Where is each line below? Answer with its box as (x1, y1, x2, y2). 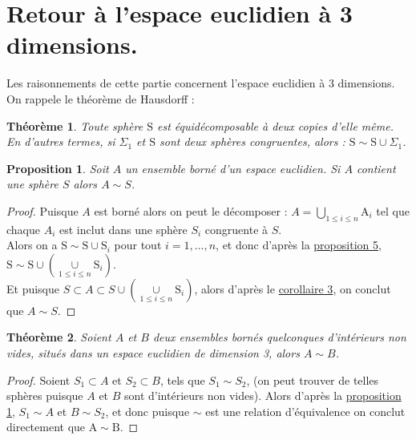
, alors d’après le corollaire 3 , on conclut (194, 280, 391, 297)
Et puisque (6, 280, 60, 297)
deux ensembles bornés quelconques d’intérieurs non (152, 329, 406, 345)
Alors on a (6, 236, 58, 253)
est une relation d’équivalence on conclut (205, 402, 406, 419)
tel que (376, 202, 410, 219)
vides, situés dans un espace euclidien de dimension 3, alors (6, 345, 300, 361)
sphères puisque (6, 387, 83, 404)
